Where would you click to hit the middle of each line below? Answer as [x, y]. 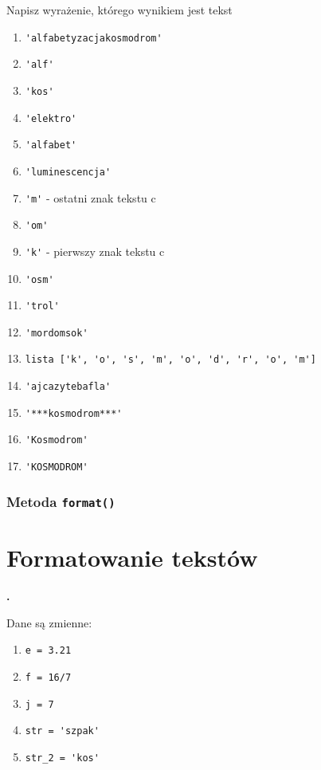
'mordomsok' [57, 333]
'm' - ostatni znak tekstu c [90, 197]
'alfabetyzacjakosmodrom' [94, 38]
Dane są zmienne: [49, 622]
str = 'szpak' [62, 731]
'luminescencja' [68, 172]
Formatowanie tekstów [132, 558]
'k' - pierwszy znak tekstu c [95, 251]
